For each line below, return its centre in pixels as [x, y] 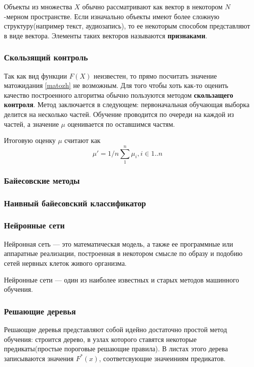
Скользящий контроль [46, 57]
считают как [82, 140]
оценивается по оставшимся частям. [121, 124]
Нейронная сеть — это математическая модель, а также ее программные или [119, 243]
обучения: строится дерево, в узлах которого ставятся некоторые [100, 339]
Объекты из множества [38, 6]
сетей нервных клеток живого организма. [65, 263]
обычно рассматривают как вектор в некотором [152, 6]
